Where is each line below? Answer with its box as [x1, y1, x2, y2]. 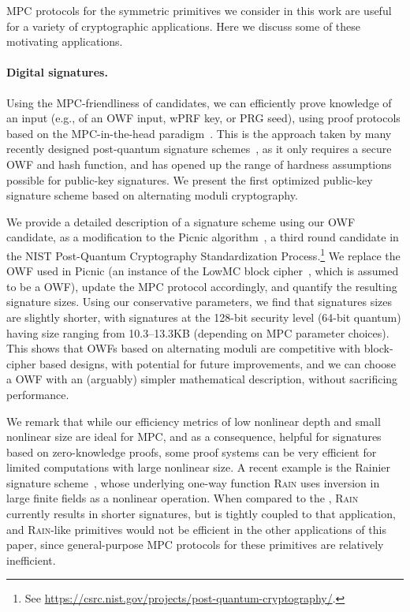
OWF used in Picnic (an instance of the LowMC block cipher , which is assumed [6, 263, 399, 279]
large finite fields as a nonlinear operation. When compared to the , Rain [6, 490, 359, 506]
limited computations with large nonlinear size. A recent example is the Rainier [6, 459, 391, 476]
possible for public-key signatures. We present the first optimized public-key [6, 171, 373, 188]
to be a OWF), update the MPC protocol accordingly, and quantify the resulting [6, 278, 397, 294]
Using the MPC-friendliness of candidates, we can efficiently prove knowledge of [6, 94, 392, 110]
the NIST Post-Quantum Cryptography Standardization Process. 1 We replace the [6, 244, 401, 263]
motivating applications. [6, 33, 123, 50]
